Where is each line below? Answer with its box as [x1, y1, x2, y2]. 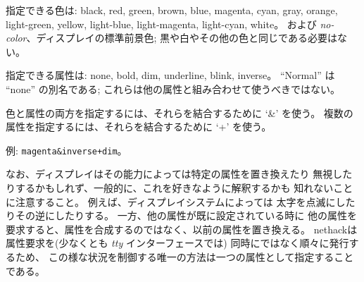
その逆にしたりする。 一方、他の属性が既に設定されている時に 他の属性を [15, 208, 357, 223]
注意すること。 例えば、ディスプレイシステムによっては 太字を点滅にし [15, 194, 346, 209]
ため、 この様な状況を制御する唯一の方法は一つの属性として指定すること [15, 249, 354, 264]
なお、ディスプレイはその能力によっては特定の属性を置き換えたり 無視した [6, 166, 353, 181]
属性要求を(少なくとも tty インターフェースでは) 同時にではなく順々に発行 [6, 235, 349, 250]
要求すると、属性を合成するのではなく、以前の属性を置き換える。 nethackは [6, 221, 358, 236]
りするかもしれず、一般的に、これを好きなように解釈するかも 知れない [6, 180, 334, 195]
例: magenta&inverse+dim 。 [6, 142, 127, 157]
